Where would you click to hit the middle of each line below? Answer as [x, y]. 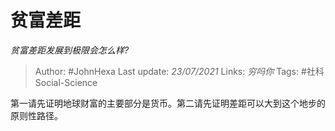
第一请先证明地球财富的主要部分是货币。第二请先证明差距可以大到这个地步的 [168, 103]
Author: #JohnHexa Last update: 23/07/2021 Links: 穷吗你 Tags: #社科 [179, 71]
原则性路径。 [36, 115]
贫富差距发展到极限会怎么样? [70, 50]
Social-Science [66, 82]
